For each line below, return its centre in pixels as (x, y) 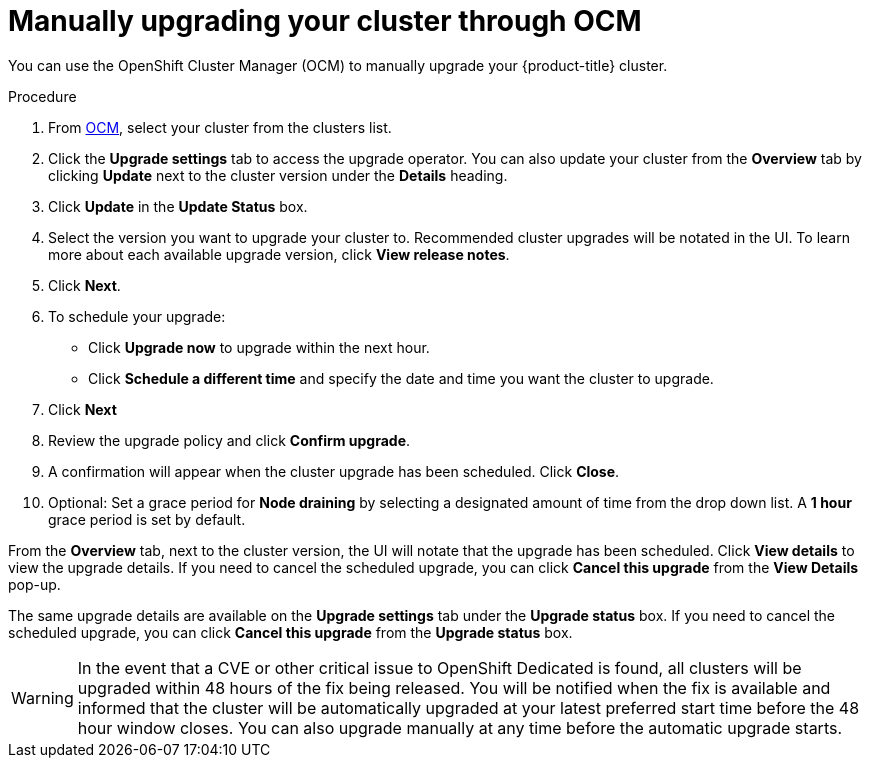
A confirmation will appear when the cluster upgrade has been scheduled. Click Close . (334, 471)
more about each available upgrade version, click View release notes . (279, 254)
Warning (42, 697)
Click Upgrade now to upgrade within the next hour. (259, 347)
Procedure (42, 96)
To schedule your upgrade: (137, 316)
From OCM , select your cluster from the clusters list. (220, 127)
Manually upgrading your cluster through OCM (325, 21)
